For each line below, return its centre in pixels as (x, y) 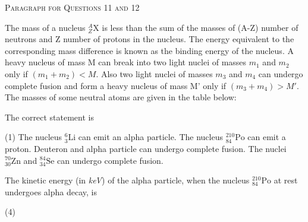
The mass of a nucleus (45, 27)
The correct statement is (49, 117)
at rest (286, 180)
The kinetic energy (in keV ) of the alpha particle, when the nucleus (127, 180)
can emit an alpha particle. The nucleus (150, 137)
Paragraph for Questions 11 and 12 (72, 7)
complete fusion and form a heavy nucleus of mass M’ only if (116, 85)
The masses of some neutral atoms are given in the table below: (121, 97)
